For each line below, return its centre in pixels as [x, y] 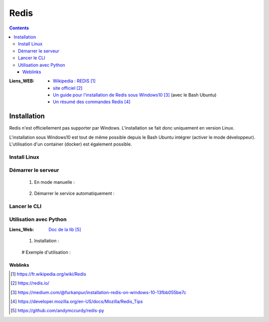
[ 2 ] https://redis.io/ [30, 283]
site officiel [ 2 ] [68, 88]
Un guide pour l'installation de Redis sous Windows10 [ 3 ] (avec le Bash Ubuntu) [135, 95]
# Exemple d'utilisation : [46, 252]
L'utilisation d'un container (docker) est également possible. [70, 144]
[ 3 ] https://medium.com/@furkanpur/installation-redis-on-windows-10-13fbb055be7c [99, 292]
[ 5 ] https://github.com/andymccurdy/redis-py [58, 311]
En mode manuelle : [54, 182]
